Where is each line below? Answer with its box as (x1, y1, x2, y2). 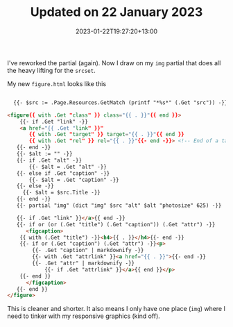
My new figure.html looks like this (7, 79, 106, 87)
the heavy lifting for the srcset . (7, 66, 96, 74)
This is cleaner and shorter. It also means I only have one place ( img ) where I (7, 305, 225, 313)
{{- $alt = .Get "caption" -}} (28, 176, 119, 183)
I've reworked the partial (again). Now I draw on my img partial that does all (7, 58, 221, 67)
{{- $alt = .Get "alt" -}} (28, 163, 107, 170)
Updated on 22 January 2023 (30, 4, 203, 20)
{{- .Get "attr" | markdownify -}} (32, 260, 135, 267)
